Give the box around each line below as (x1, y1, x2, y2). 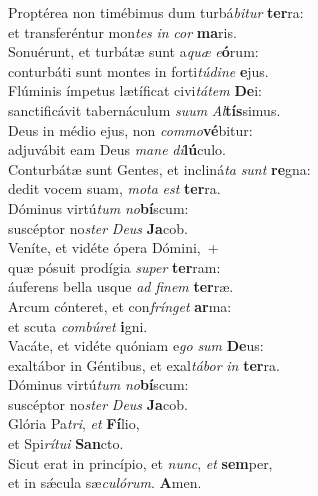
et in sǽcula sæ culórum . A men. (8, 472, 202, 493)
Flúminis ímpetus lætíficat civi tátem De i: (8, 80, 262, 101)
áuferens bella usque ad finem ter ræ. (8, 276, 234, 297)
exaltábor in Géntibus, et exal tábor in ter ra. (8, 354, 280, 375)
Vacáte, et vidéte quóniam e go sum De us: (8, 335, 264, 356)
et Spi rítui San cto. (8, 433, 124, 454)
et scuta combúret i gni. (8, 315, 148, 336)
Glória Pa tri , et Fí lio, (8, 413, 140, 434)
